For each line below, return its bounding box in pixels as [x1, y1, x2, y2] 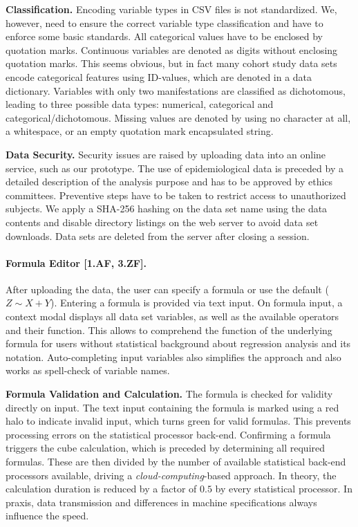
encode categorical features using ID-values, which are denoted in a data [6, 69, 312, 84]
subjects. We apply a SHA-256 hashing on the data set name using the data [6, 201, 328, 216]
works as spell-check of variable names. [6, 363, 170, 378]
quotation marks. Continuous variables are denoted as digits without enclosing [6, 42, 338, 57]
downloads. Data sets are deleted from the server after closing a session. [6, 228, 310, 243]
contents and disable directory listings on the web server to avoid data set [6, 214, 319, 229]
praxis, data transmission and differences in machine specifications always [6, 494, 317, 509]
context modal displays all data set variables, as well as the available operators [6, 309, 339, 324]
